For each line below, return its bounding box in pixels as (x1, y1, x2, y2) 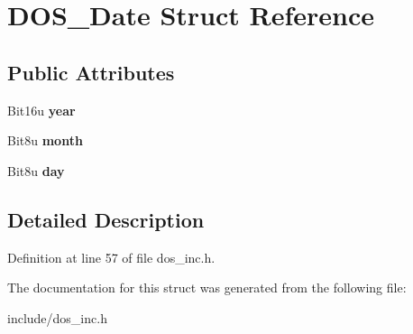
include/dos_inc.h (7, 308, 107, 327)
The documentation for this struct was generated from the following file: (7, 278, 407, 297)
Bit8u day (7, 161, 65, 180)
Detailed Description (7, 205, 205, 233)
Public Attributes (7, 58, 175, 86)
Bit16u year (7, 100, 76, 119)
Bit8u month (7, 131, 83, 150)
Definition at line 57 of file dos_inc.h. (7, 247, 216, 266)
